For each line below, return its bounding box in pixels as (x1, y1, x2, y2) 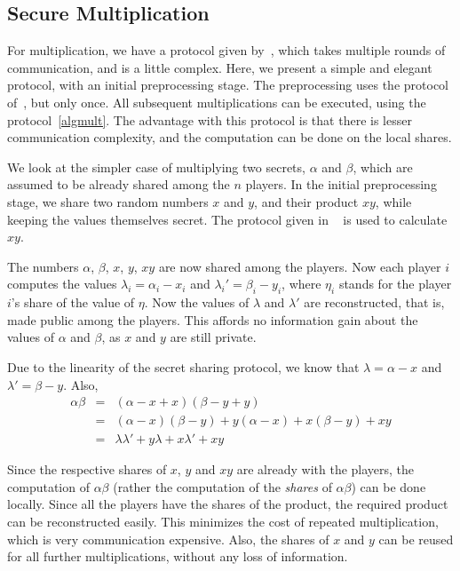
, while (375, 192, 412, 210)
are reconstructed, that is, (304, 293, 445, 312)
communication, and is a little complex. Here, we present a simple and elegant (7, 58, 432, 76)
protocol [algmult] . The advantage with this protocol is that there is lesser (7, 110, 412, 129)
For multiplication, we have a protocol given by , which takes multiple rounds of (7, 41, 446, 59)
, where (282, 274, 321, 293)
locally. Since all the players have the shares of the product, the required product (7, 495, 448, 513)
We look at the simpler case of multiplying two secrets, (7, 157, 305, 176)
